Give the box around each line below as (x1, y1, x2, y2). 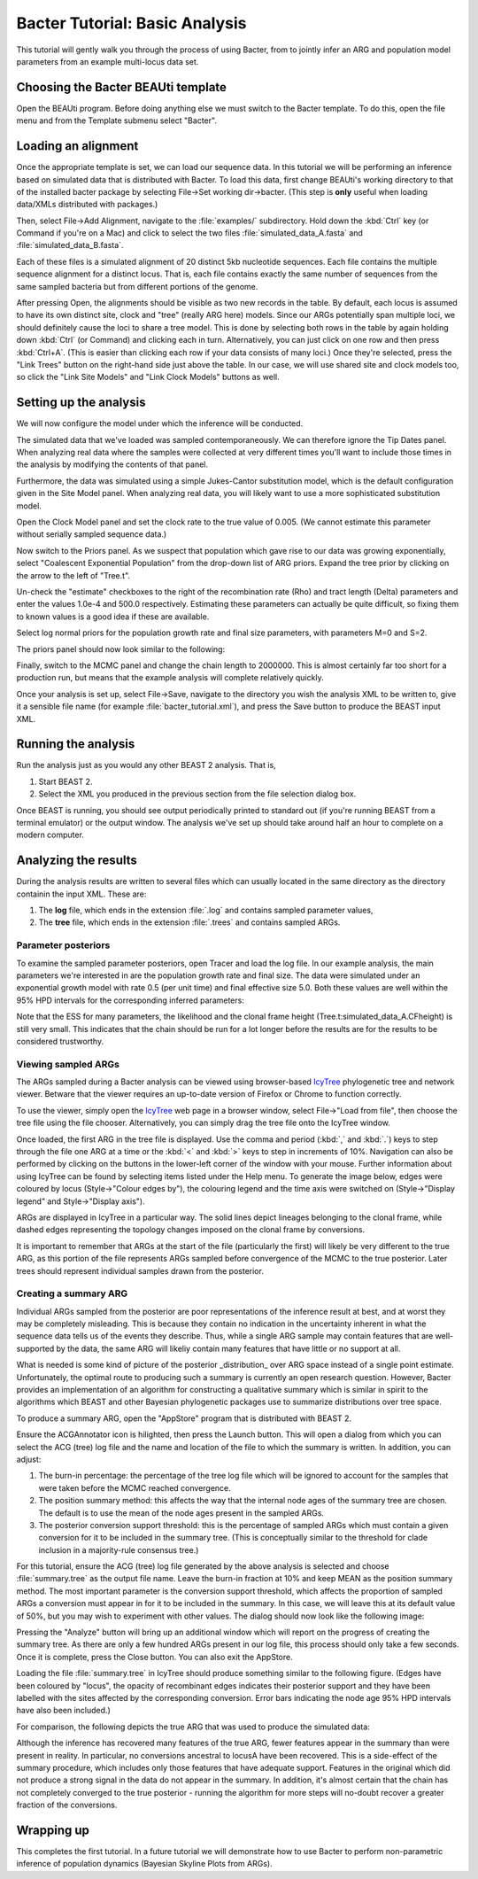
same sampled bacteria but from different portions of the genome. (16, 281, 258, 291)
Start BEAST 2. (38, 776, 93, 787)
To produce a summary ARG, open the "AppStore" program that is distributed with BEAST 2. (16, 1413, 352, 1424)
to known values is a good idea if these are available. (16, 611, 210, 622)
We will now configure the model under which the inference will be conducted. (16, 418, 304, 429)
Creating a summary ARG (16, 1287, 128, 1300)
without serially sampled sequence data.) (16, 529, 167, 540)
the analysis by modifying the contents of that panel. (16, 459, 208, 470)
